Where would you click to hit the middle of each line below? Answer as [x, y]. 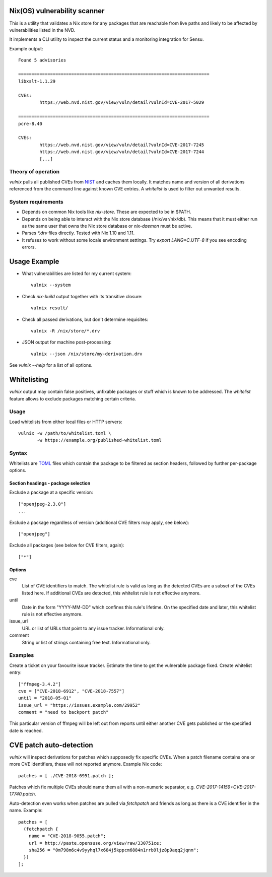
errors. [29, 247]
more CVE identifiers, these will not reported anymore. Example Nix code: [86, 764]
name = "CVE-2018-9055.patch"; [67, 836]
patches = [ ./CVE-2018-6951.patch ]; [66, 775]
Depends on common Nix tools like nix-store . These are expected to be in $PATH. [107, 212]
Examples [22, 655]
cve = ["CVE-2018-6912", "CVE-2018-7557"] [72, 691]
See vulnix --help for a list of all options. [51, 365]
